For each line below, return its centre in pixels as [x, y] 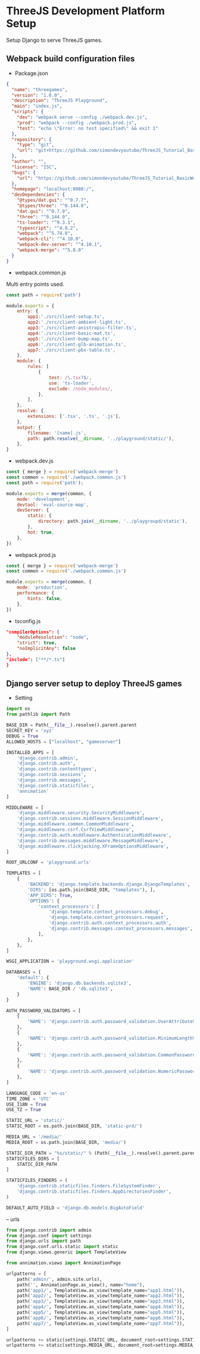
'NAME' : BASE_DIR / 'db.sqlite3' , [70, 989]
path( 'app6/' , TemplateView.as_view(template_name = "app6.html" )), [101, 1318]
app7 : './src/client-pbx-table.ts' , [72, 350]
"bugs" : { [24, 173]
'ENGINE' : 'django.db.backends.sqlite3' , [80, 983]
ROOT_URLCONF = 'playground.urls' [49, 862]
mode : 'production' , [42, 587]
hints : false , [45, 598]
